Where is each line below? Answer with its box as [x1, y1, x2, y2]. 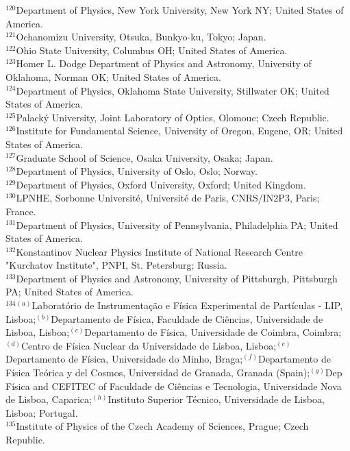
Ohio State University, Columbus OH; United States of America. [16, 42, 288, 57]
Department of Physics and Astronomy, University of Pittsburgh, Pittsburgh [16, 271, 338, 285]
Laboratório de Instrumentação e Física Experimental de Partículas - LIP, [32, 298, 343, 313]
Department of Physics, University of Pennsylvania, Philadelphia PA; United [16, 217, 338, 232]
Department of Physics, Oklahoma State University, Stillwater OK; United [16, 83, 329, 97]
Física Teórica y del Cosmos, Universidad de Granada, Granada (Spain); [5, 365, 310, 380]
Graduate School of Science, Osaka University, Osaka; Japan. [16, 150, 273, 164]
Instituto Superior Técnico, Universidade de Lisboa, [108, 392, 325, 406]
